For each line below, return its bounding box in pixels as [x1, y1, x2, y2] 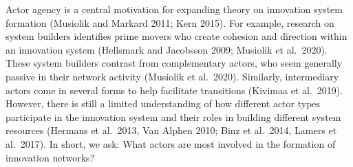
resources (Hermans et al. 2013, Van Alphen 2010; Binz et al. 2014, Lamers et [6, 123, 337, 137]
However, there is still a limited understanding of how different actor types [6, 96, 321, 111]
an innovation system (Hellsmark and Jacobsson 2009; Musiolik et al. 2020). [6, 42, 328, 56]
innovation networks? [6, 150, 95, 164]
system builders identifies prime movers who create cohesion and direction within [6, 29, 347, 43]
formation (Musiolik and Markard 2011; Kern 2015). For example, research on [6, 15, 334, 30]
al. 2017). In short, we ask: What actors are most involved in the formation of [6, 136, 336, 151]
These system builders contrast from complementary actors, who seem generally [6, 56, 343, 70]
